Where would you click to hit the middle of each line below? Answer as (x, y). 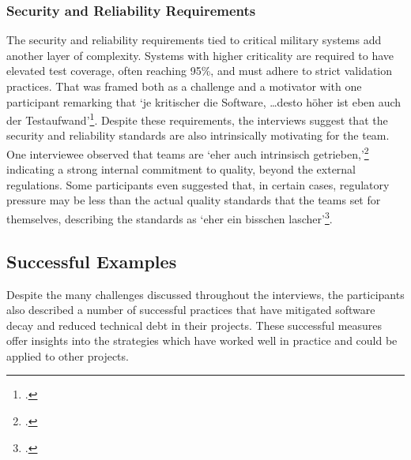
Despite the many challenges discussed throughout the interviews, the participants (205, 294)
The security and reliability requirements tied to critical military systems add (194, 40)
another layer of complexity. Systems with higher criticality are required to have (200, 55)
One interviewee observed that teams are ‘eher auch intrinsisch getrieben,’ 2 (188, 153)
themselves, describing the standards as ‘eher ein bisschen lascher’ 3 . (170, 217)
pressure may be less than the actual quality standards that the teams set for (194, 200)
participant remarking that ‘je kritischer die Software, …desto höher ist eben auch (204, 101)
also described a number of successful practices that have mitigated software (191, 310)
